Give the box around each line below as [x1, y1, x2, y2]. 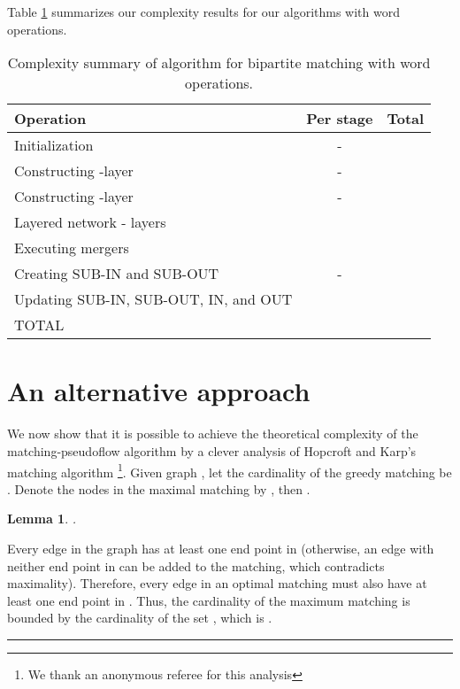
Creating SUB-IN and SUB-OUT [14, 263, 219, 284]
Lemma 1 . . [7, 509, 77, 528]
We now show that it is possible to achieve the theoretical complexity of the [7, 424, 418, 443]
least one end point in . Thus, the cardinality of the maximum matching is [7, 591, 410, 609]
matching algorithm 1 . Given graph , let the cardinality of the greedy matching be [7, 460, 452, 481]
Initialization [14, 135, 94, 156]
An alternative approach [7, 373, 310, 409]
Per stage [306, 108, 373, 129]
